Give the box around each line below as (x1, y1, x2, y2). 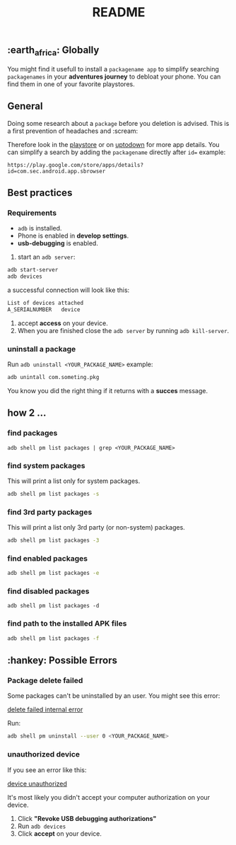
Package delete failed (7, 675, 83, 685)
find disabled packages (7, 586, 90, 596)
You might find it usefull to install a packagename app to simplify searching (7, 64, 219, 73)
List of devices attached (7, 300, 83, 307)
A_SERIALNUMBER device (7, 305, 81, 313)
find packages (7, 429, 58, 438)
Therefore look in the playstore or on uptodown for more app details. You (7, 140, 220, 148)
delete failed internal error (7, 705, 83, 714)
